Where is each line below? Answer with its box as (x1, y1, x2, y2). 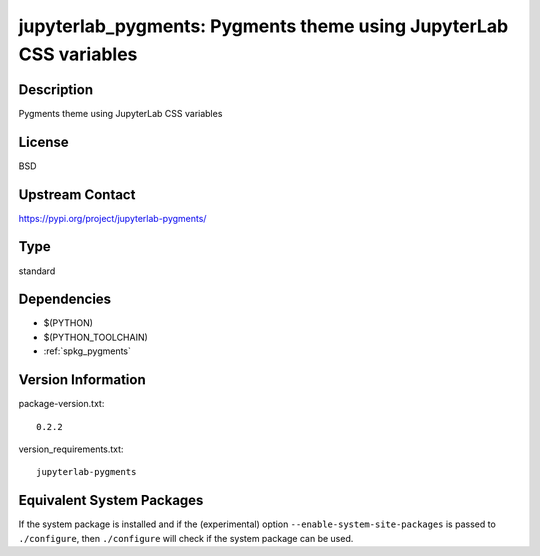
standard (18, 265, 56, 277)
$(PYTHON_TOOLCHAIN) (43, 331, 149, 343)
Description (18, 81, 94, 98)
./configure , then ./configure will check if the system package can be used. (18, 532, 354, 544)
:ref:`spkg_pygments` (43, 345, 132, 357)
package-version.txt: (18, 398, 105, 410)
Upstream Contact (18, 186, 136, 203)
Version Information (18, 371, 146, 389)
